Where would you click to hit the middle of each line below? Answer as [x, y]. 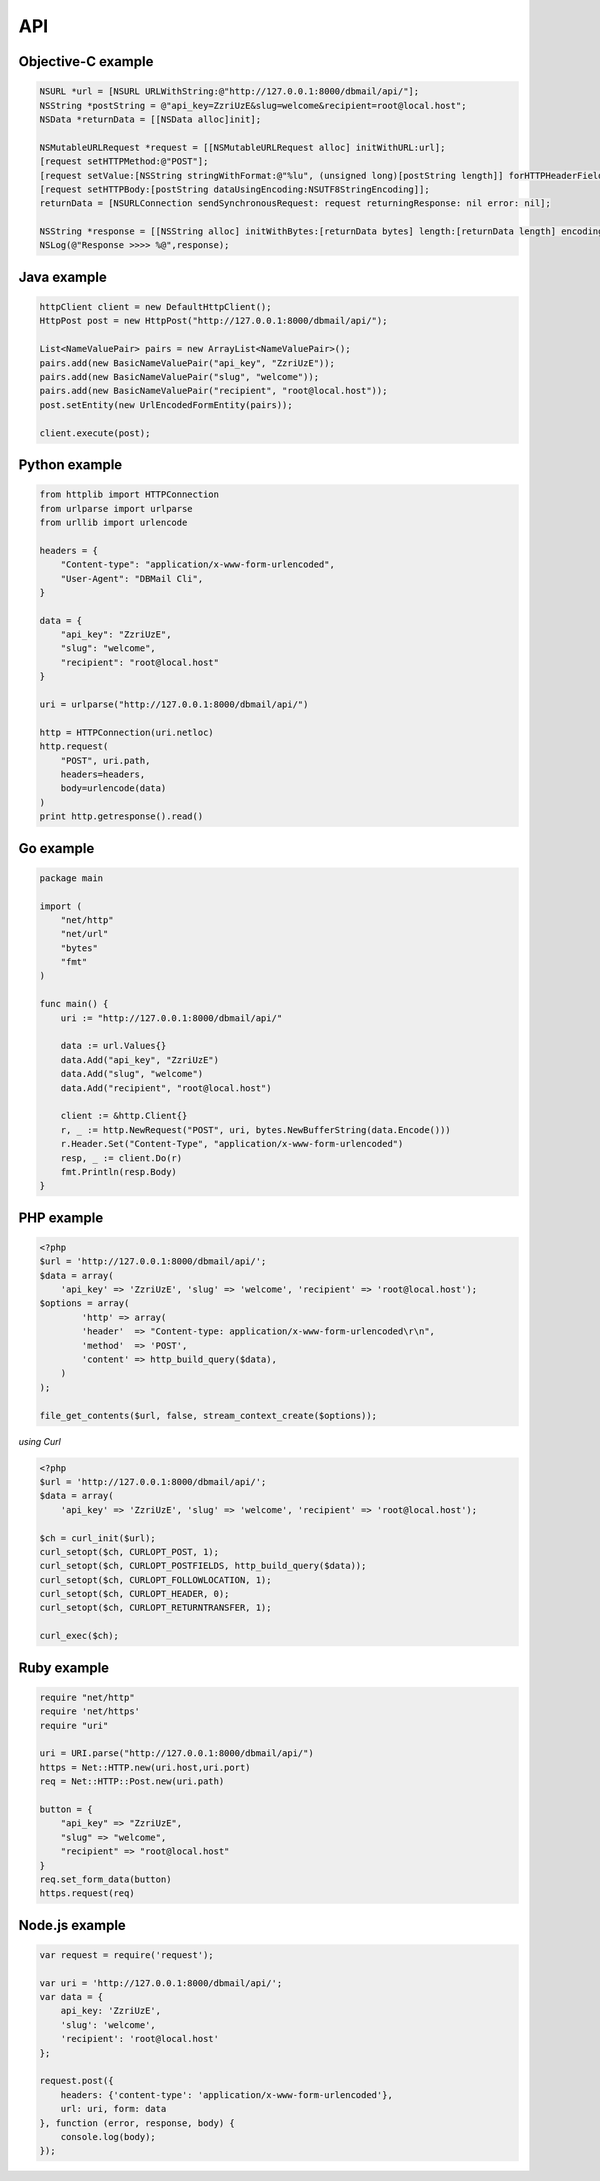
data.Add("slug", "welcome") [132, 1074]
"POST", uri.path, [105, 760]
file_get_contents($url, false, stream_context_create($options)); [208, 1415]
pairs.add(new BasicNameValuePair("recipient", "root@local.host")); [213, 391]
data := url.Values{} [113, 1046]
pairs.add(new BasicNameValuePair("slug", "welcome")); [179, 376]
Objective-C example [86, 61]
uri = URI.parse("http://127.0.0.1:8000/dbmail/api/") [176, 1753]
